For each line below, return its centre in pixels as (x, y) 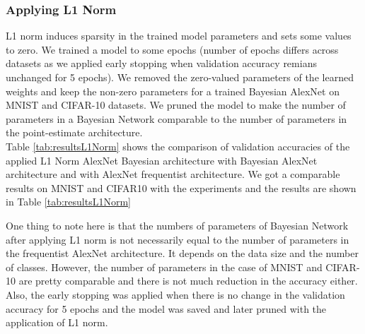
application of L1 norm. (57, 322)
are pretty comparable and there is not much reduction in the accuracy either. (188, 281)
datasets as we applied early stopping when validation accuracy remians (161, 63)
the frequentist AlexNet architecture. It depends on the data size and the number (182, 253)
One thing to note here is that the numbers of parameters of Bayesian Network (177, 225)
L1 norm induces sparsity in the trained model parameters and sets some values (179, 36)
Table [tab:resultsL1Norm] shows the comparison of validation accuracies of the (178, 146)
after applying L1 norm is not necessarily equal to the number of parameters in (178, 239)
